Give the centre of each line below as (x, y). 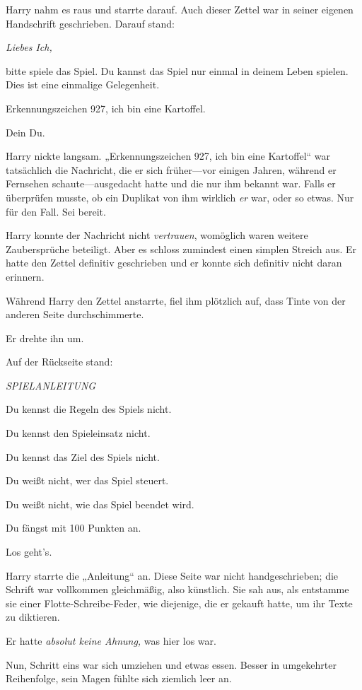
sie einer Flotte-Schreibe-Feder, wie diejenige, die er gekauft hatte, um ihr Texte (179, 603)
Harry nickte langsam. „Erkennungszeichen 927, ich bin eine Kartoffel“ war (168, 156)
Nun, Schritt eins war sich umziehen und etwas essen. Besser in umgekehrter (171, 664)
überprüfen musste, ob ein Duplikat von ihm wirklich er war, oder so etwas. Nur (180, 197)
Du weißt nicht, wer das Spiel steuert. (87, 480)
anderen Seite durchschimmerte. (75, 314)
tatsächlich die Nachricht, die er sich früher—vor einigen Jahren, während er (171, 169)
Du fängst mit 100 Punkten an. (74, 528)
